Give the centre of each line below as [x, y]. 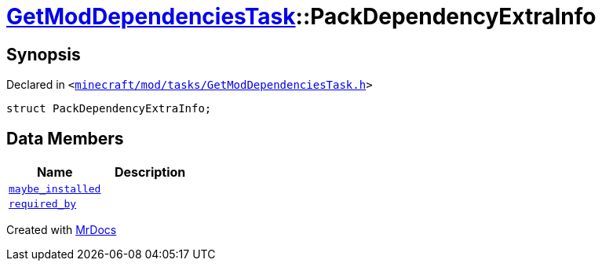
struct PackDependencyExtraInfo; [109, 109]
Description [150, 172]
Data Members [65, 138]
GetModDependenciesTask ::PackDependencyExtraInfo [301, 16]
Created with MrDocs [62, 230]
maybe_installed [55, 189]
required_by [43, 204]
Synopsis [44, 54]
